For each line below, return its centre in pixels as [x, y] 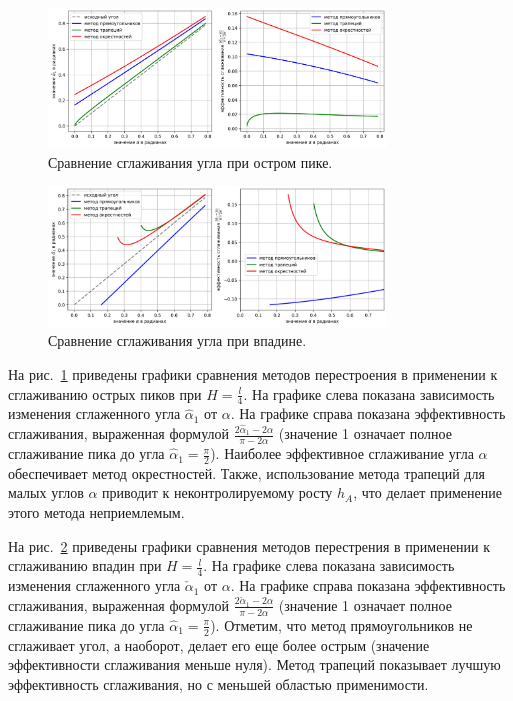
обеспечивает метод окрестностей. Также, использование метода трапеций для [246, 472]
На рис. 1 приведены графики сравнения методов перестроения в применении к [253, 373]
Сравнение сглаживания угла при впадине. [177, 340]
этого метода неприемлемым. [96, 512]
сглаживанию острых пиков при [105, 393]
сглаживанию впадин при [85, 565]
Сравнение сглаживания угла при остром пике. [190, 161]
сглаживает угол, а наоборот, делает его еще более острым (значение [219, 644]
